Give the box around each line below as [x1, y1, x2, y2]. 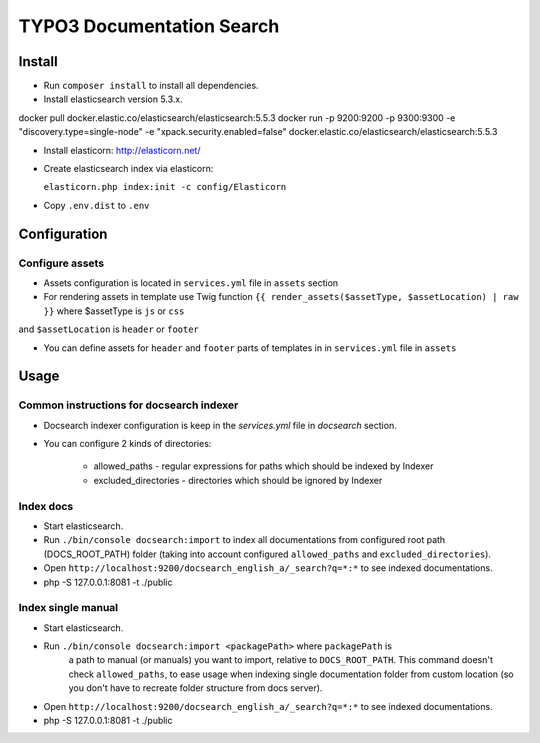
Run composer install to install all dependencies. [43, 80, 259, 92]
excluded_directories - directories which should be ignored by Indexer [93, 474, 383, 486]
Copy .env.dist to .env [43, 199, 150, 211]
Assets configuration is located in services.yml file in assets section [43, 276, 339, 289]
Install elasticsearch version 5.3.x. [43, 93, 184, 105]
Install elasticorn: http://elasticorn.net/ [43, 144, 201, 156]
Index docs [18, 499, 74, 513]
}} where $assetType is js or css [43, 305, 185, 317]
